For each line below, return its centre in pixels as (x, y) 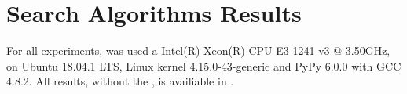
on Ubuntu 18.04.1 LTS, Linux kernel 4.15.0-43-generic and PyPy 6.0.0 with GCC (204, 65)
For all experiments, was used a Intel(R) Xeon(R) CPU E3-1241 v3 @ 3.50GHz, (198, 51)
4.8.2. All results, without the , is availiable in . (120, 81)
